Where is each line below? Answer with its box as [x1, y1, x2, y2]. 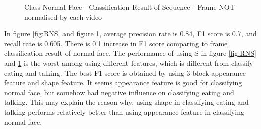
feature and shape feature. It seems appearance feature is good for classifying [4, 77, 242, 88]
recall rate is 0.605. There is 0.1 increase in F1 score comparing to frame [4, 38, 228, 48]
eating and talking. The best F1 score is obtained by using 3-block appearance [4, 67, 246, 78]
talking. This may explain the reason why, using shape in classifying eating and [4, 97, 249, 107]
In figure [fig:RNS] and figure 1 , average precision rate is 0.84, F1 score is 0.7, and [4, 28, 257, 39]
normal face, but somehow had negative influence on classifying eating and [4, 87, 234, 97]
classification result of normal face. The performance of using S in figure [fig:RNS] [4, 48, 256, 58]
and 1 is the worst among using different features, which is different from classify [4, 57, 253, 68]
